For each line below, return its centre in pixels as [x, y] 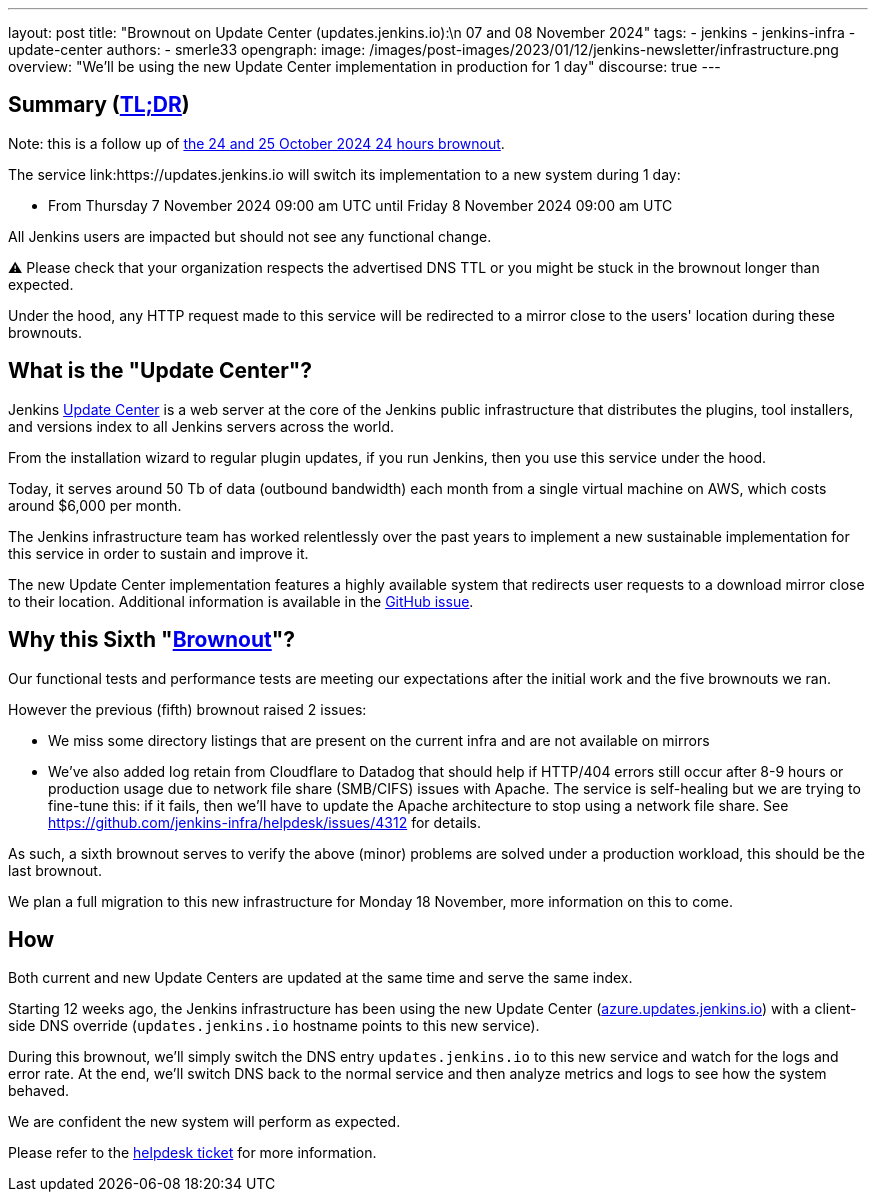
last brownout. [55, 870]
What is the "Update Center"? [160, 371]
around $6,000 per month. [95, 505]
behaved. [39, 1091]
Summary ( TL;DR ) [99, 105]
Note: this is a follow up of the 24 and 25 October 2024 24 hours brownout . [256, 143]
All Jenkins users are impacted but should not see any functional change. [250, 236]
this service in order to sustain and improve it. [158, 553]
